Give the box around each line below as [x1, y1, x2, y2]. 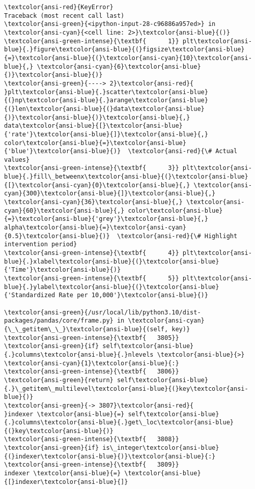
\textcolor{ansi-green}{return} [4, 376, 114, 384]
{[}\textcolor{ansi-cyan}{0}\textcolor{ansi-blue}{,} [4, 181, 190, 189]
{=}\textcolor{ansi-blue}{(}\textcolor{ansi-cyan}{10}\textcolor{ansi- [4, 54, 252, 62]
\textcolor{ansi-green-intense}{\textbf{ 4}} [4, 249, 179, 257]
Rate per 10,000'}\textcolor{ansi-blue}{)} [59, 292, 208, 299]
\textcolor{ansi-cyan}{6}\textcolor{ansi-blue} [37, 63, 201, 70]
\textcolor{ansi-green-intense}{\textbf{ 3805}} [4, 334, 179, 341]
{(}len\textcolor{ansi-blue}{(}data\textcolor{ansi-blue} [4, 105, 205, 112]
